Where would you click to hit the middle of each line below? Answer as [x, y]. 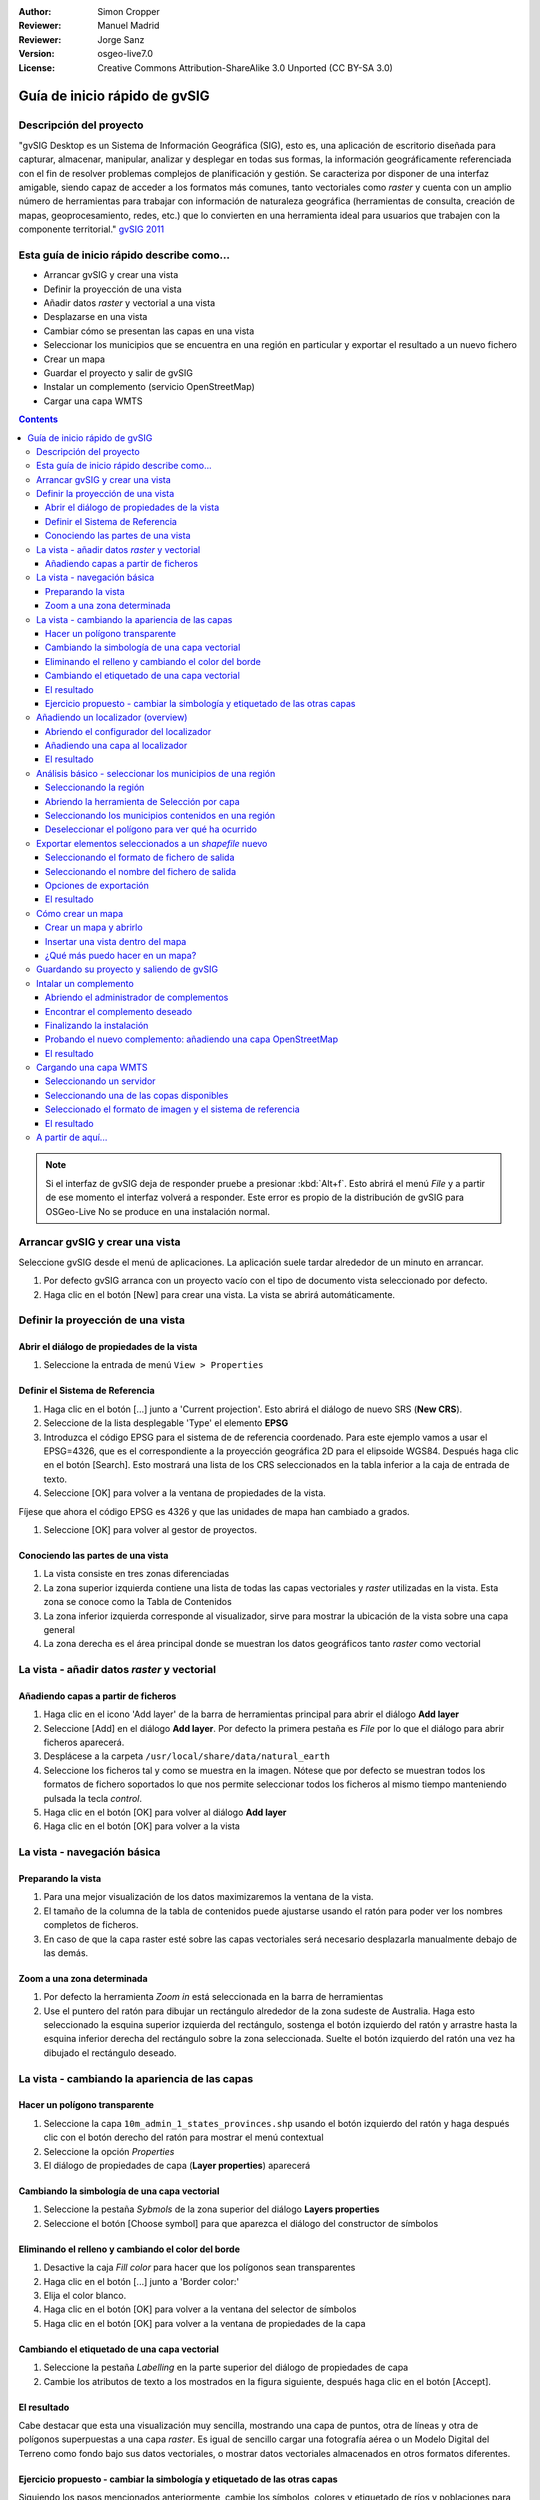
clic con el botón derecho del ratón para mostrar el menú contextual [183, 2137]
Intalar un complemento [85, 983]
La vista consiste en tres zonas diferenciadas [136, 1574]
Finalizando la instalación [97, 1025]
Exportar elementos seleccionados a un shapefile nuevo [152, 843]
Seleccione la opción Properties [109, 2151]
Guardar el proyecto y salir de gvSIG [118, 372]
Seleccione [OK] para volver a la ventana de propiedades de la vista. [185, 1493]
